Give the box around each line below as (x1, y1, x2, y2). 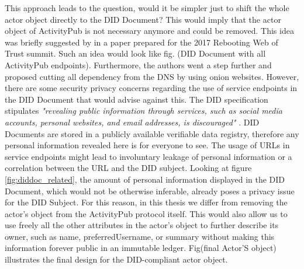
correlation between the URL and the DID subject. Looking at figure (5, 162, 252, 174)
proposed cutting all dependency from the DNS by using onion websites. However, (5, 70, 299, 82)
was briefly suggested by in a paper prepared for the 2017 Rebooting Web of (5, 36, 278, 48)
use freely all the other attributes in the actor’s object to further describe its (5, 219, 279, 231)
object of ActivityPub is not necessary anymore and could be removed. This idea (5, 25, 294, 37)
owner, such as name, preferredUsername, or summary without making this (5, 230, 275, 242)
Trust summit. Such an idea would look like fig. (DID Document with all (5, 47, 266, 60)
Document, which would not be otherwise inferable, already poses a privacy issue (5, 184, 295, 197)
